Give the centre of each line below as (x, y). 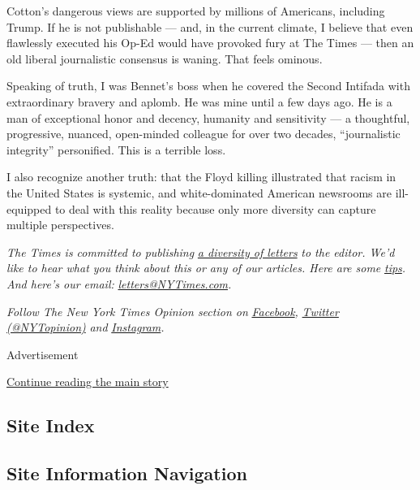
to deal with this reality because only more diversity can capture (215, 208)
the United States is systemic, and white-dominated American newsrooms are (199, 192)
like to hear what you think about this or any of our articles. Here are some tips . (206, 268)
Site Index (51, 425)
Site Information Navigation (127, 473)
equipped (29, 208)
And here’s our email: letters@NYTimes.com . (119, 283)
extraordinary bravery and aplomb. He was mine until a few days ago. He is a (199, 101)
